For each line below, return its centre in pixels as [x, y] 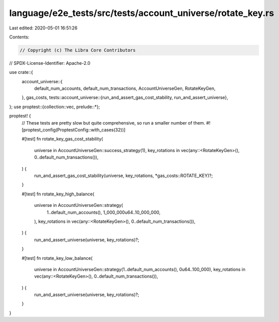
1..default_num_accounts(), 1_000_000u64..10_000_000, [104, 212]
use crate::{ [21, 72]
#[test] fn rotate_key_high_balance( [58, 194]
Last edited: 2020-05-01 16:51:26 [43, 28]
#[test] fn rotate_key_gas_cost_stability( [62, 139]
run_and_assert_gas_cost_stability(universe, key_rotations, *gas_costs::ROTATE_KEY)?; [124, 175]
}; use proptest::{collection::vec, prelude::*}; [55, 107]
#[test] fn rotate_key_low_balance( [57, 258]
